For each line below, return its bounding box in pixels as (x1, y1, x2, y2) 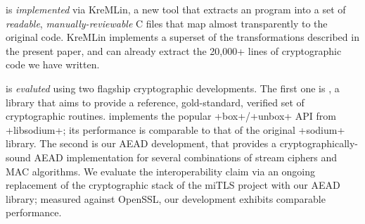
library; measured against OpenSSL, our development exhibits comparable (6, 191, 326, 206)
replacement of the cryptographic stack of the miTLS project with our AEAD (6, 178, 340, 192)
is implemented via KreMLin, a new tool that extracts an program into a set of (6, 2, 346, 16)
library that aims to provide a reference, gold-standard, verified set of (6, 94, 305, 109)
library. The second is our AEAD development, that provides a (6, 136, 277, 151)
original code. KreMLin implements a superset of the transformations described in (6, 30, 359, 44)
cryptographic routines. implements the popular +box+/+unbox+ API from (6, 108, 337, 123)
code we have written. (6, 57, 100, 72)
